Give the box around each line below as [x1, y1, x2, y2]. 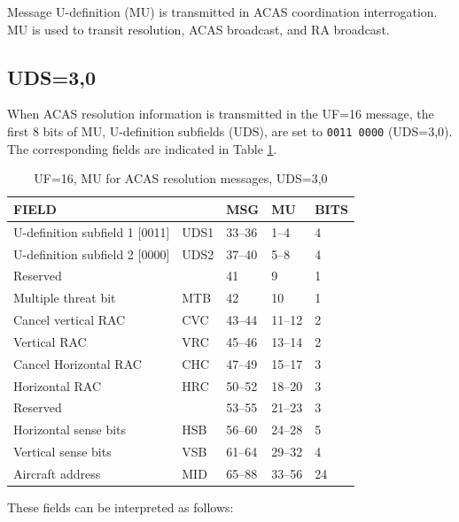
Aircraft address [13, 464, 101, 482]
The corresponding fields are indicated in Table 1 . [7, 139, 277, 157]
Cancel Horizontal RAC [13, 354, 142, 372]
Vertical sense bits [13, 442, 112, 461]
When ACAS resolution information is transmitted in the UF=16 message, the [7, 104, 434, 123]
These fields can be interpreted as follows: [7, 498, 234, 517]
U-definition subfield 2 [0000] [13, 244, 170, 263]
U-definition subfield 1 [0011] [13, 222, 170, 241]
